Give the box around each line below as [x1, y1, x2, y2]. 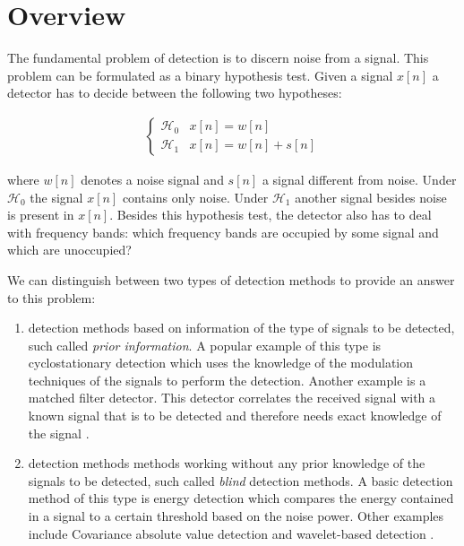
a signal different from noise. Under [262, 169, 457, 188]
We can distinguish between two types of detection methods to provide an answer [7, 270, 455, 289]
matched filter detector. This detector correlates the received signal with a [28, 388, 436, 407]
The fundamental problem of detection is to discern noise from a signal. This [7, 48, 429, 67]
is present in [7, 205, 74, 224]
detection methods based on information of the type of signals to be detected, [28, 318, 455, 337]
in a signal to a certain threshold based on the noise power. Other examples [28, 507, 444, 525]
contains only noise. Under [122, 187, 269, 206]
